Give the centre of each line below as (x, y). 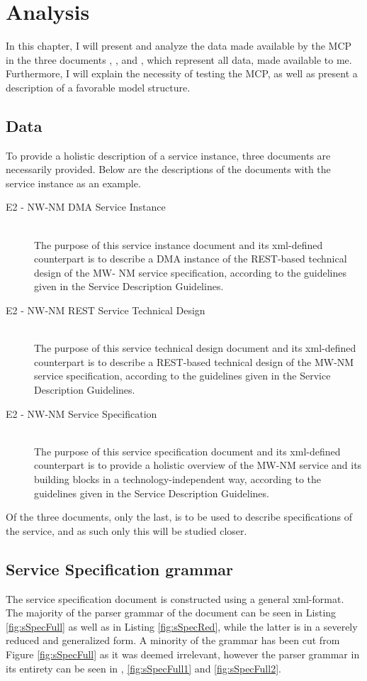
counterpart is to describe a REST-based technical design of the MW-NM (194, 361)
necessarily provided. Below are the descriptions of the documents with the (168, 169)
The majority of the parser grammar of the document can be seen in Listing (171, 613)
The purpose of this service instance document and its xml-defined (179, 244)
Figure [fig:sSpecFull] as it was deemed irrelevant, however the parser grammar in (183, 654)
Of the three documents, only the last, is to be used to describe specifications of (179, 517)
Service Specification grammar (119, 569)
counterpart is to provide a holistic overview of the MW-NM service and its (198, 465)
